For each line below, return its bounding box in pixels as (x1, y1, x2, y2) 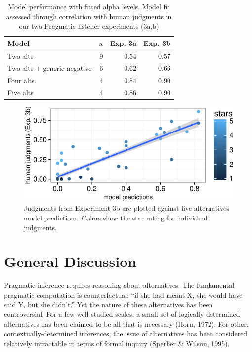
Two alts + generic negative (7, 63, 92, 73)
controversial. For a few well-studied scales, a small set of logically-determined (4, 309, 240, 319)
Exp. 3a (110, 38, 137, 48)
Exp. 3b (143, 38, 170, 48)
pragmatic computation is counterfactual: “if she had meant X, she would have (4, 289, 243, 300)
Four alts (7, 75, 35, 86)
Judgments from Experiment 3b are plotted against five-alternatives (24, 203, 229, 213)
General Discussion (4, 251, 137, 271)
